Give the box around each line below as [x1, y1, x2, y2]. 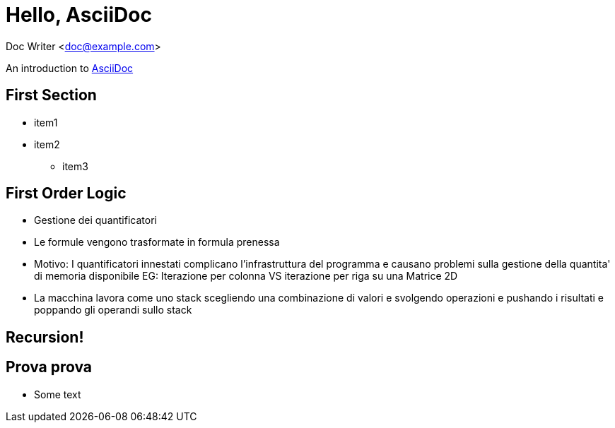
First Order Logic [6, 184, 127, 203]
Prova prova [6, 358, 93, 376]
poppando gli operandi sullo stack [34, 304, 192, 316]
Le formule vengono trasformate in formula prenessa [34, 236, 280, 249]
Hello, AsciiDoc [6, 3, 152, 27]
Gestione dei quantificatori [34, 214, 157, 227]
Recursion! [6, 328, 84, 346]
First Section [6, 86, 97, 105]
